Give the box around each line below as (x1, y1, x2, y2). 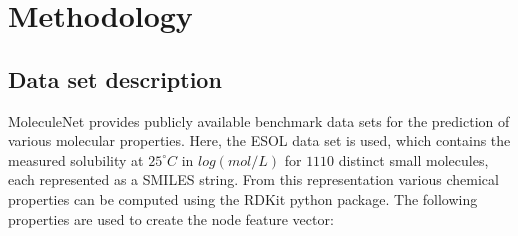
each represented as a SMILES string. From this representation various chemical (8, 169, 499, 190)
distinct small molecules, (338, 149, 489, 170)
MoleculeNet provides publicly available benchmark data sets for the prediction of (8, 110, 510, 131)
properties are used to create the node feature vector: (8, 208, 334, 229)
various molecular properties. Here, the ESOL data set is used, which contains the (8, 130, 511, 151)
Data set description (8, 63, 222, 94)
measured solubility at (8, 149, 144, 170)
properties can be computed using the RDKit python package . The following (8, 188, 478, 209)
